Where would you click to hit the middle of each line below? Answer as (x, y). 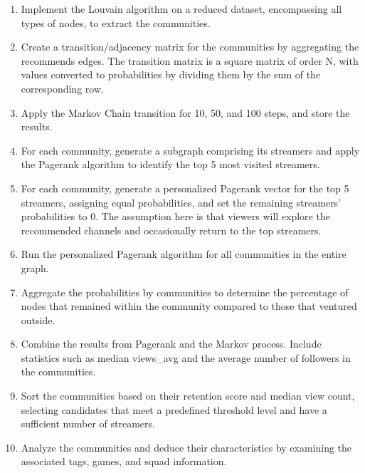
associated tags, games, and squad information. (124, 461)
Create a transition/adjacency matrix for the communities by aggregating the (190, 47)
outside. (38, 319)
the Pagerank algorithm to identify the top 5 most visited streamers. (170, 164)
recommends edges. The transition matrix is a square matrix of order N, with (190, 60)
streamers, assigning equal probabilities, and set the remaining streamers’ (181, 202)
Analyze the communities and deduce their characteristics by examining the (186, 447)
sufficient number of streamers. (88, 423)
